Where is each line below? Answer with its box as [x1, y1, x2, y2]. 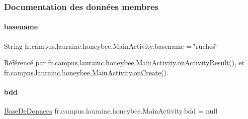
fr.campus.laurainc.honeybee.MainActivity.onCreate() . [4, 67, 168, 77]
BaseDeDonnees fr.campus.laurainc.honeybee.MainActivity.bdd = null [4, 106, 218, 116]
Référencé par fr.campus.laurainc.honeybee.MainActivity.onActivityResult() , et [4, 57, 245, 68]
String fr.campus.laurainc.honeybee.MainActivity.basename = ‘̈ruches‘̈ [4, 40, 217, 51]
